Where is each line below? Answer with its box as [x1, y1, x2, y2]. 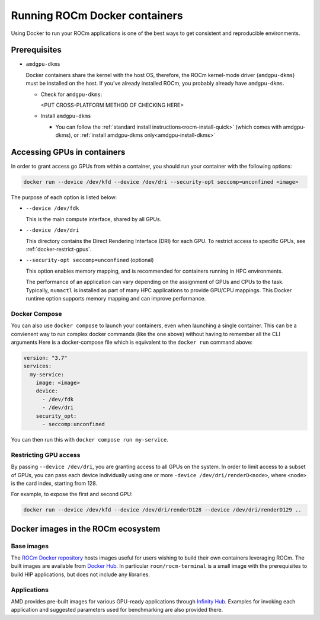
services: [23, 363, 52, 370]
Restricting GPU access [11, 450, 81, 459]
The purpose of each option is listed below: [11, 194, 117, 201]
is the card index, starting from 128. [11, 480, 98, 487]
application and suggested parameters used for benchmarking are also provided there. [11, 606, 223, 613]
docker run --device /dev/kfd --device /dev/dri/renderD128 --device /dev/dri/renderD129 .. [23, 507, 302, 513]
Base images [11, 542, 49, 550]
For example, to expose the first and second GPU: [11, 491, 133, 498]
